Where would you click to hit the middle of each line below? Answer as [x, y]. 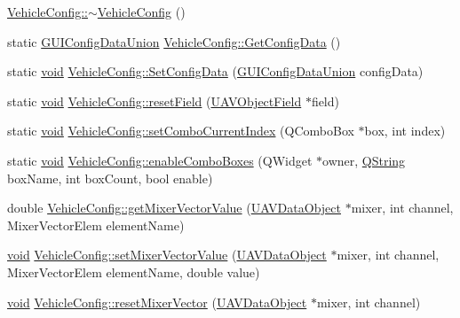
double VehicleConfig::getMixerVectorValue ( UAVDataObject [174, 208]
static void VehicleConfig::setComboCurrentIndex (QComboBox [181, 131]
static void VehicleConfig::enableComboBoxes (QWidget [160, 160]
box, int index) [405, 131]
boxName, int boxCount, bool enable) [110, 178]
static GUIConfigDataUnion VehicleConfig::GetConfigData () [174, 41]
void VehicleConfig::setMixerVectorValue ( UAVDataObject [167, 255]
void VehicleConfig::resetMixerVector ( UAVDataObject [157, 302]
